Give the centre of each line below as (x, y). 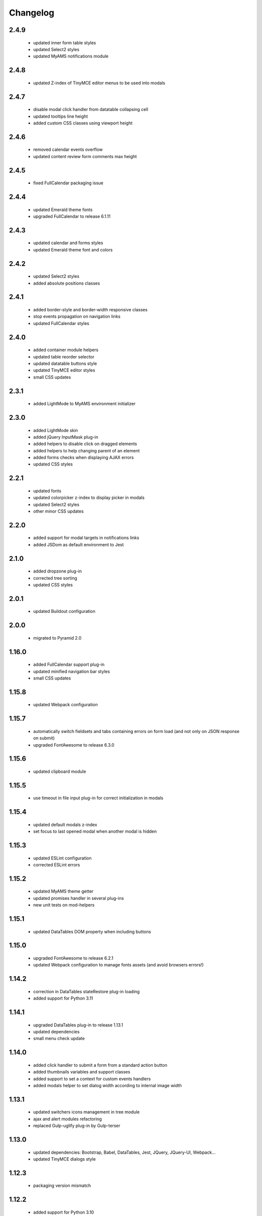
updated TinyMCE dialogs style (65, 1159)
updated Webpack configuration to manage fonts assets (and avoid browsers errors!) (118, 965)
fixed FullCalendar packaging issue (68, 183)
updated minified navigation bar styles (72, 671)
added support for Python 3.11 (63, 998)
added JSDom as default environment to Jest (78, 544)
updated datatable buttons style (65, 363)
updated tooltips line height (61, 116)
